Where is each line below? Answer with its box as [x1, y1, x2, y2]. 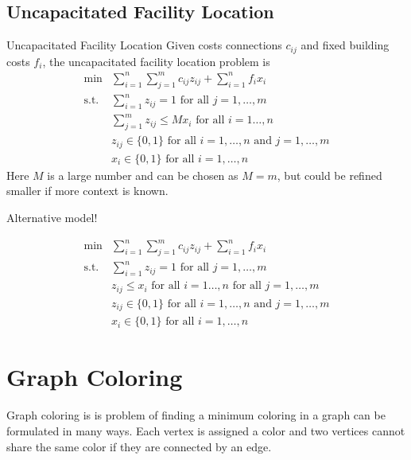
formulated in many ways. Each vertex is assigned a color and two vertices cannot [6, 422, 405, 439]
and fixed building [300, 37, 390, 53]
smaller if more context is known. [6, 182, 169, 199]
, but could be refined [277, 166, 382, 183]
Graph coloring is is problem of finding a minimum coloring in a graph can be [6, 407, 386, 423]
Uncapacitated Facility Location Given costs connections [6, 37, 282, 53]
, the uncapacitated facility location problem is [42, 53, 270, 69]
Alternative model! [6, 209, 98, 225]
